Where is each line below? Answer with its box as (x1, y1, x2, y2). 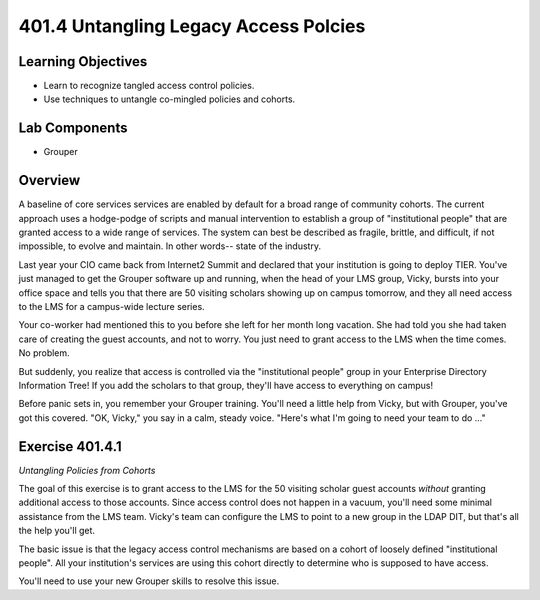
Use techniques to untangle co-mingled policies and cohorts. (43, 93, 296, 105)
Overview (18, 172, 81, 189)
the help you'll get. (18, 525, 95, 537)
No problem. (18, 347, 70, 359)
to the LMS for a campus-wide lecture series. (18, 301, 205, 312)
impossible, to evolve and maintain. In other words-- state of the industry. (18, 240, 322, 252)
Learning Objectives (18, 53, 148, 70)
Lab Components (18, 120, 128, 137)
